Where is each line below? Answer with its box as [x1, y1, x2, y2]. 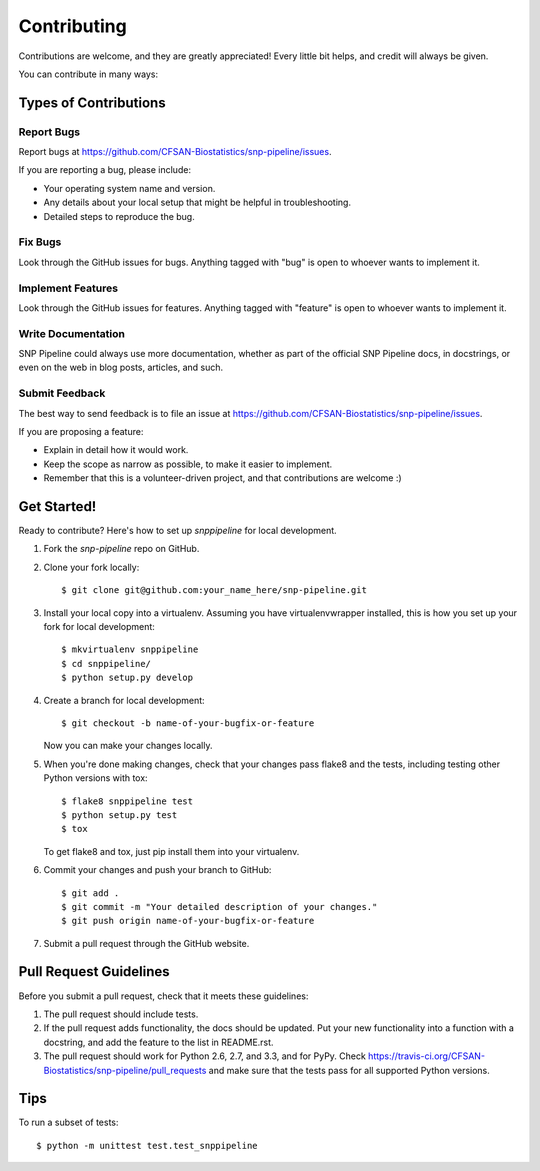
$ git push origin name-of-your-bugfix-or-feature [61, 915, 315, 927]
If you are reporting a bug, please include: [18, 164, 192, 176]
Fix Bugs [18, 235, 62, 249]
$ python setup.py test [61, 809, 178, 820]
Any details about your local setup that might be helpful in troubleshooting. [43, 196, 352, 209]
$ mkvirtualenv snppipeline [61, 644, 199, 655]
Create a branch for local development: [43, 694, 205, 706]
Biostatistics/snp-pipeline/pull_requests [43, 1064, 207, 1076]
